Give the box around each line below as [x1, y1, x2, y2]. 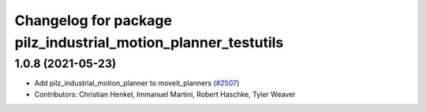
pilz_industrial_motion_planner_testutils [14, 34, 284, 51]
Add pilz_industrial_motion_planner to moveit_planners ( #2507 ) [34, 78, 240, 88]
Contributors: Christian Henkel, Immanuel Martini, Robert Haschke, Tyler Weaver [34, 89, 296, 99]
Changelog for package [14, 12, 173, 29]
